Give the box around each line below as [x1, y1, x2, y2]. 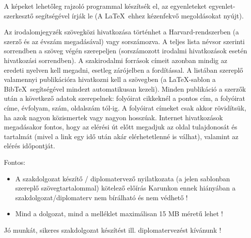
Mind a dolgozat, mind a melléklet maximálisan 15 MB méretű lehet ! [15, 208, 223, 219]
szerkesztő [4, 10, 33, 20]
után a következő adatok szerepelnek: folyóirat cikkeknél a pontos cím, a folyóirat [4, 93, 246, 103]
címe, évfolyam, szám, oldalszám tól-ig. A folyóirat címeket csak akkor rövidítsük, [4, 102, 247, 112]
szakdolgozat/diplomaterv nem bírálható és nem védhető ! [15, 192, 188, 202]
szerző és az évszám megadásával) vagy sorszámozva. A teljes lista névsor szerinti [4, 36, 245, 46]
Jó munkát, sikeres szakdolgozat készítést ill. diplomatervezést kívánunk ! [4, 224, 221, 235]
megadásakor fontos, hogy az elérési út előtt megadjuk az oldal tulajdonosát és [4, 122, 237, 132]
